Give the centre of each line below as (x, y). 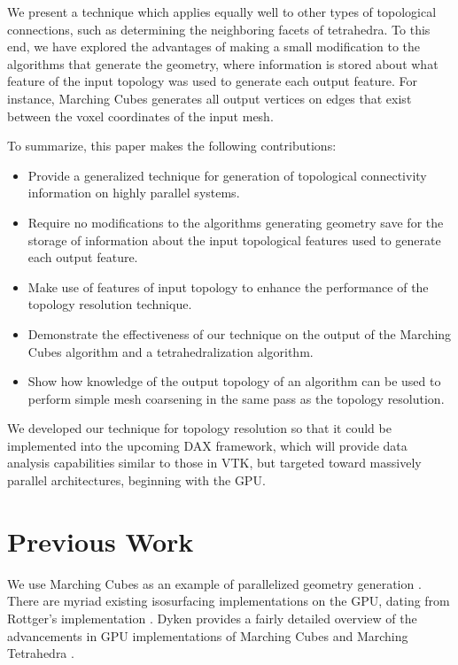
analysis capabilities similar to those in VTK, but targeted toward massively (214, 463)
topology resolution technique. (110, 304)
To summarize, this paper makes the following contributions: (172, 146)
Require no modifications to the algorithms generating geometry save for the (236, 222)
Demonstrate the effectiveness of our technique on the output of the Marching (240, 333)
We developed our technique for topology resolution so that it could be (199, 428)
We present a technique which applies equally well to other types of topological (222, 12)
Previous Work (101, 541)
